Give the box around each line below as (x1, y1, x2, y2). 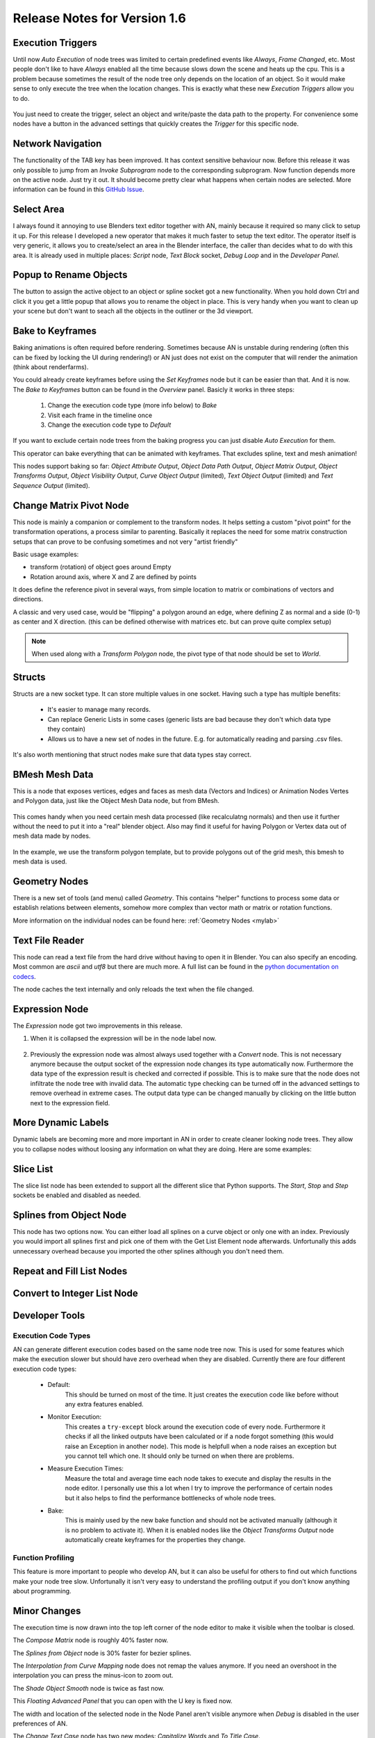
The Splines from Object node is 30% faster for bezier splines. (12, 1648, 192, 1657)
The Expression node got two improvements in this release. (12, 1021, 183, 1030)
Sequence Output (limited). (12, 481, 90, 489)
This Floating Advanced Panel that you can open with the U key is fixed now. (12, 1697, 233, 1705)
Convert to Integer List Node (12, 1287, 138, 1299)
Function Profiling (12, 1552, 74, 1562)
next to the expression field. (30, 1098, 110, 1107)
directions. (12, 595, 44, 603)
